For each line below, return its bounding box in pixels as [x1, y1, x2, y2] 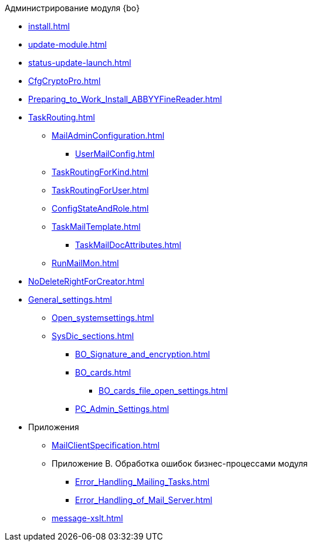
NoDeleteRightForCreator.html [28, 276, 144, 286]
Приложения [28, 422, 79, 432]
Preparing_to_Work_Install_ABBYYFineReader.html [28, 94, 222, 104]
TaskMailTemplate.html [52, 222, 141, 232]
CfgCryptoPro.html [28, 76, 101, 86]
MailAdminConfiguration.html [52, 130, 165, 140]
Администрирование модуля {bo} [5, 3, 140, 13]
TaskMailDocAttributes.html [75, 240, 181, 250]
